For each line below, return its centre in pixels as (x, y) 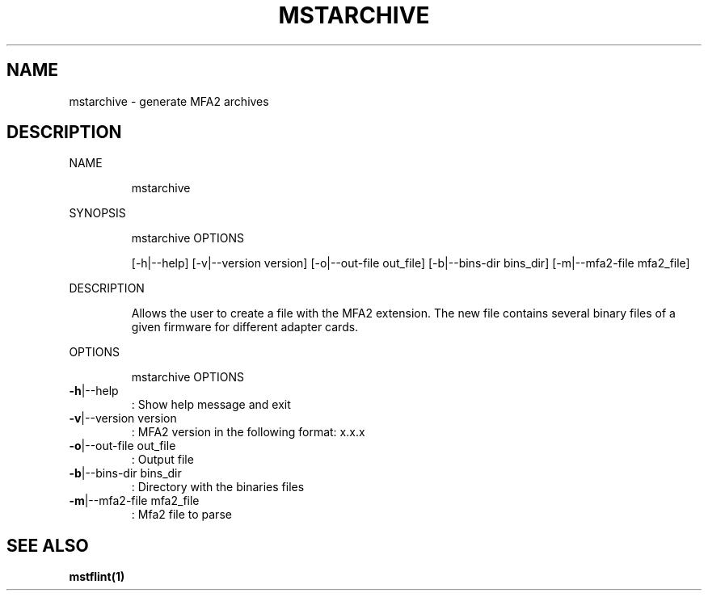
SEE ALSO (48, 545)
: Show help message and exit (211, 405)
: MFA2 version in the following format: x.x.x (248, 432)
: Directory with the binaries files (218, 487)
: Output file (162, 460)
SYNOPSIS (97, 213)
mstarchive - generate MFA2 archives (169, 101)
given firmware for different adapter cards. (245, 327)
